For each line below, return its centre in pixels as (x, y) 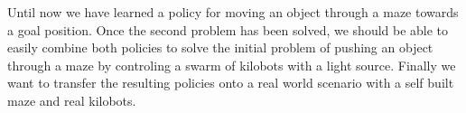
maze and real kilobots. (72, 100)
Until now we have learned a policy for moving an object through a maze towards (233, 12)
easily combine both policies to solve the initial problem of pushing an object (220, 47)
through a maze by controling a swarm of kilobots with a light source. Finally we (232, 65)
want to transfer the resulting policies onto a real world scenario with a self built (231, 83)
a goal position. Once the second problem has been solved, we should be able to (228, 29)
